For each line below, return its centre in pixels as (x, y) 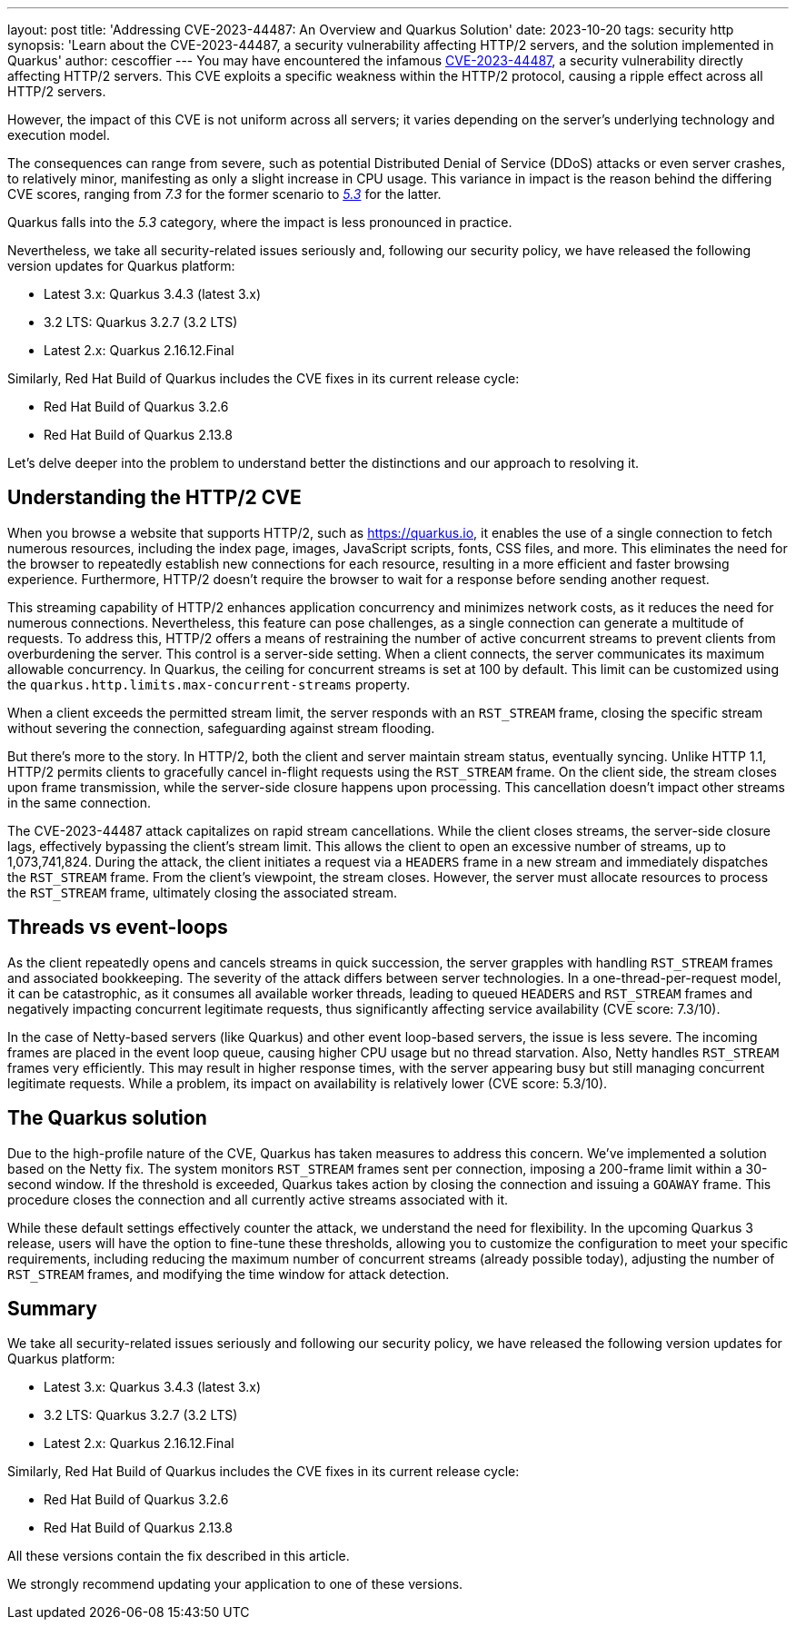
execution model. (59, 135)
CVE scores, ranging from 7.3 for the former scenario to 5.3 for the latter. (224, 194)
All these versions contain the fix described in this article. (179, 1556)
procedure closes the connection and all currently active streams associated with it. (258, 1199)
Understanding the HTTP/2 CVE (154, 498)
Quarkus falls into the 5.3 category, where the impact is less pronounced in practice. (260, 222)
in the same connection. (79, 802)
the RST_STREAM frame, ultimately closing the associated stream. (202, 892)
